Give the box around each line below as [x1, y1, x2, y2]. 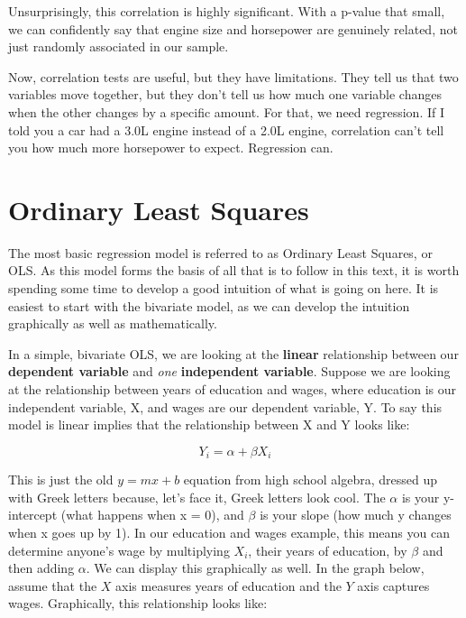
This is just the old [8, 470, 114, 489]
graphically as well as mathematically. [8, 314, 217, 333]
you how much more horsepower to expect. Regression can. [8, 138, 334, 157]
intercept [8, 505, 58, 524]
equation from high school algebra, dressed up [183, 470, 437, 489]
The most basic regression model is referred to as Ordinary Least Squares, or [8, 243, 433, 262]
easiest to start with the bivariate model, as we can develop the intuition [8, 296, 410, 315]
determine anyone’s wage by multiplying [8, 540, 230, 559]
